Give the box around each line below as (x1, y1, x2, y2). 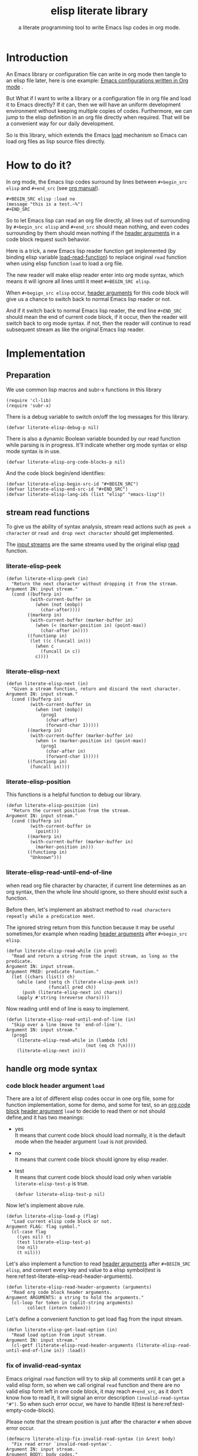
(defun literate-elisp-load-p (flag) (6, 1213, 99, 1220)
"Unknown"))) (30, 854, 62, 860)
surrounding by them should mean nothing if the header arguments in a (6, 229, 180, 236)
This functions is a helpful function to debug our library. (6, 791, 142, 798)
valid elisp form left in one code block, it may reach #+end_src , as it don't (6, 1388, 183, 1395)
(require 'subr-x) (6, 403, 51, 409)
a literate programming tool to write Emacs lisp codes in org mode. (18, 24, 180, 31)
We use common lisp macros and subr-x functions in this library (6, 386, 162, 393)
